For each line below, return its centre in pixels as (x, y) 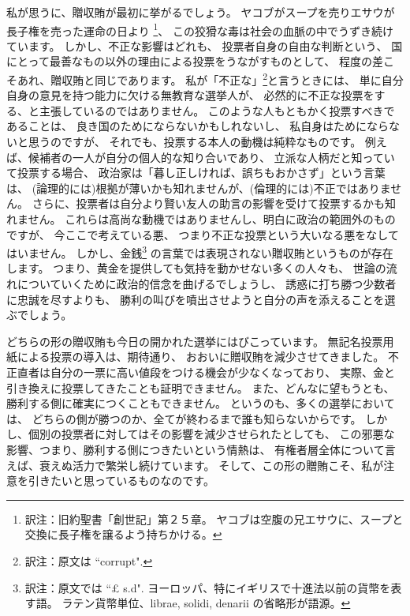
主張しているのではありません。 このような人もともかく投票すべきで (217, 110)
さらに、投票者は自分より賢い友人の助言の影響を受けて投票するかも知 (214, 203)
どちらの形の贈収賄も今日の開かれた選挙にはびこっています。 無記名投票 (195, 341)
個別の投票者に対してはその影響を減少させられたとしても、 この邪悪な (211, 434)
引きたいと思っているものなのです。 (121, 481)
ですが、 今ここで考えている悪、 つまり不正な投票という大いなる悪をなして (203, 234)
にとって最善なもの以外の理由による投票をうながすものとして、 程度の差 (195, 61)
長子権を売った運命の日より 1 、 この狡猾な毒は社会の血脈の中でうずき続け (200, 29)
